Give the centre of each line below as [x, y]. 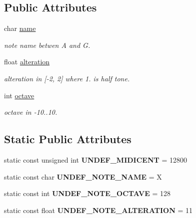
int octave [19, 95]
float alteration [27, 62]
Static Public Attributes [68, 139]
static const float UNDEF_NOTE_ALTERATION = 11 [98, 210]
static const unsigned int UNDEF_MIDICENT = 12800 [95, 159]
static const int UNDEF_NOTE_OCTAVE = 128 [87, 193]
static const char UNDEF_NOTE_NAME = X [83, 176]
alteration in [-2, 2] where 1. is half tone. [67, 78]
